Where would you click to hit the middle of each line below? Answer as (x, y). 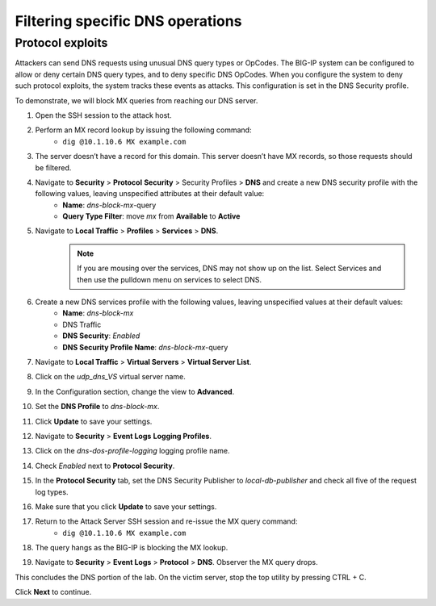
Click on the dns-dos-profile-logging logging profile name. (132, 451)
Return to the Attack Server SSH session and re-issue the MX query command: (166, 521)
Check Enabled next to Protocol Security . (105, 466)
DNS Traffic (82, 324)
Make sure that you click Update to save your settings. (126, 506)
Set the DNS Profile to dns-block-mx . (97, 407)
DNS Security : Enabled (101, 336)
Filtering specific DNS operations (128, 21)
